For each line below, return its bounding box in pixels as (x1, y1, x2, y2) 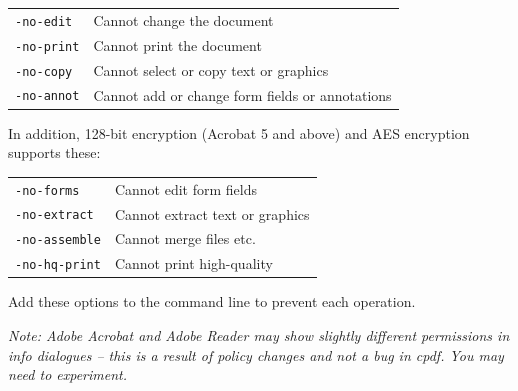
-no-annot (15, 89, 80, 104)
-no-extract (15, 208, 94, 223)
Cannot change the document (93, 9, 274, 30)
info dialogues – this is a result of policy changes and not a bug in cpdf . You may (8, 344, 504, 365)
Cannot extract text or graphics (114, 203, 310, 224)
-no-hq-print (15, 258, 101, 273)
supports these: (8, 142, 101, 163)
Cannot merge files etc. (114, 228, 256, 249)
